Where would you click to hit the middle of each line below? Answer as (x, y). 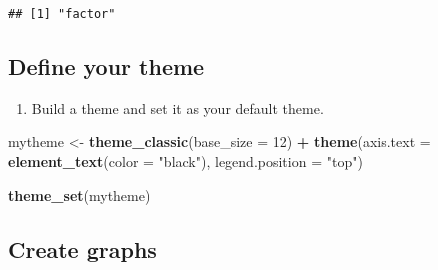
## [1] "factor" (62, 14)
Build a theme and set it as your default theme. (177, 107)
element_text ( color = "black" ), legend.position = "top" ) (185, 161)
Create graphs (82, 248)
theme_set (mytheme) (79, 194)
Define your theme (106, 66)
